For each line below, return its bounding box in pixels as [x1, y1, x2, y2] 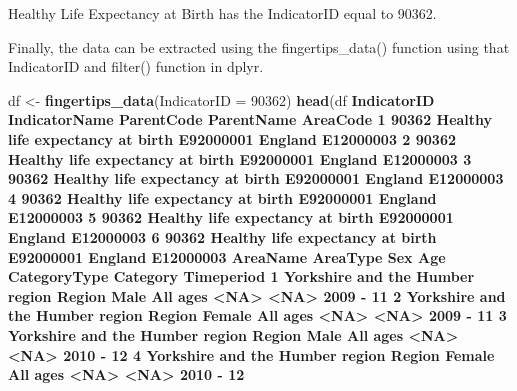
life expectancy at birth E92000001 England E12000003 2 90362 [8, 128, 456, 149]
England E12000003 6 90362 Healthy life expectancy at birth [8, 226, 437, 247]
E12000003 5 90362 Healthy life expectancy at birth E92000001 [8, 207, 454, 228]
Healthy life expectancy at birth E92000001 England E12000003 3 [8, 148, 472, 169]
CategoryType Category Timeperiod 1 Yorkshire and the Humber [8, 266, 475, 287]
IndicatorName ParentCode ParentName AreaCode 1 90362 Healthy [8, 109, 493, 130]
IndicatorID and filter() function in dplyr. [8, 56, 264, 77]
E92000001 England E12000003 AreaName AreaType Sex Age [8, 246, 446, 267]
